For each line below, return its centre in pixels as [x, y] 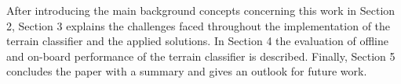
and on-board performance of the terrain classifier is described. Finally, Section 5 [201, 56]
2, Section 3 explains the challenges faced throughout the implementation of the [199, 25]
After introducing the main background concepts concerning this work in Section [201, 10]
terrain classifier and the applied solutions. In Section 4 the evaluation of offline [197, 41]
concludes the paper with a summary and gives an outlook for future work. [187, 71]
